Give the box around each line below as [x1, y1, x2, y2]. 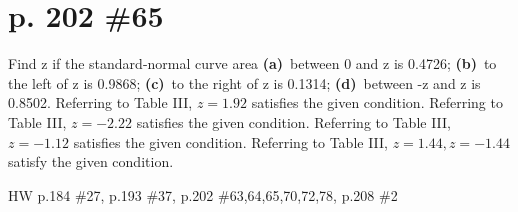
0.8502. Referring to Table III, [8, 92, 193, 113]
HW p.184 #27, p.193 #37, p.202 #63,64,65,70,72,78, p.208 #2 [8, 184, 398, 205]
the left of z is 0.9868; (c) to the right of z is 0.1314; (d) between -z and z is [8, 72, 481, 93]
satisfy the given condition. [8, 151, 174, 172]
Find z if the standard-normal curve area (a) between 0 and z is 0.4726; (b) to [8, 53, 497, 74]
